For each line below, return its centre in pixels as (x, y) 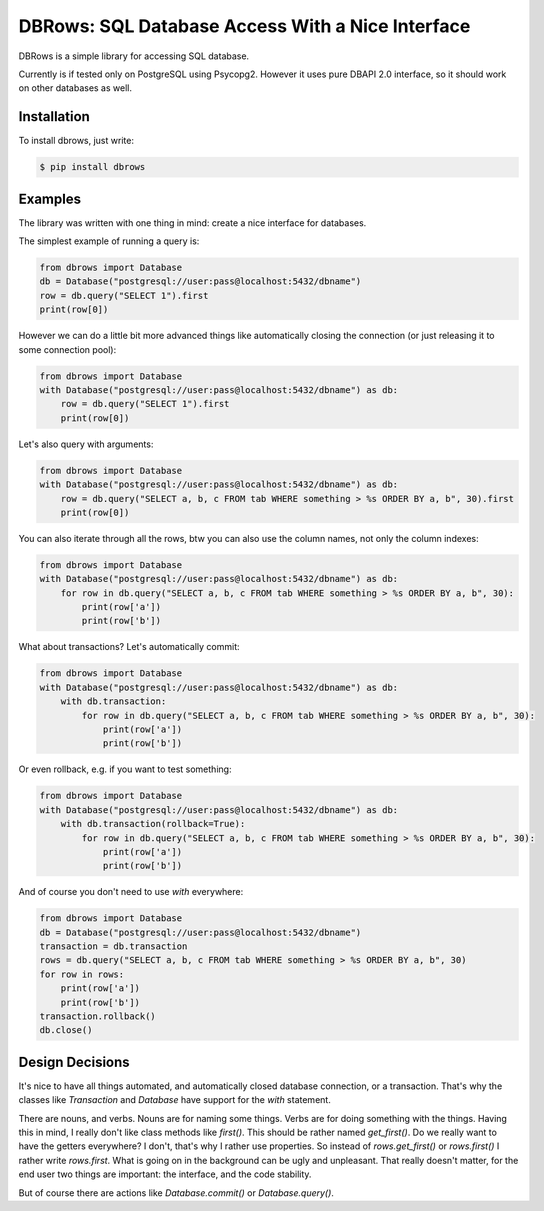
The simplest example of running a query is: (109, 241)
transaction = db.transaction (113, 946)
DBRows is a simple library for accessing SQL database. (134, 56)
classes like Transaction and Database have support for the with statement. (175, 1100)
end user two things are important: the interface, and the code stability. (165, 1174)
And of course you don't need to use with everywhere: (131, 892)
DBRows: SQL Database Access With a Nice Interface (244, 26)
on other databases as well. (75, 88)
